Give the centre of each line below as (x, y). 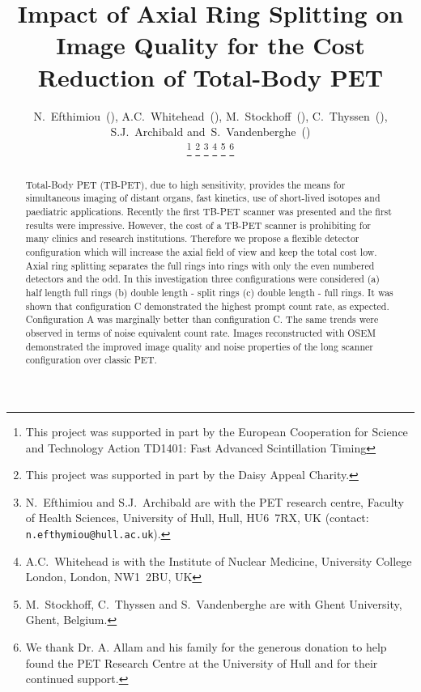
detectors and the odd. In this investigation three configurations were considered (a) (202, 279)
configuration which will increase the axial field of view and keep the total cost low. (201, 252)
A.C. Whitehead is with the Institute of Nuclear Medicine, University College (219, 560)
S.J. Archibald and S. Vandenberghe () (210, 132)
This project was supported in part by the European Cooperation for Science (217, 431)
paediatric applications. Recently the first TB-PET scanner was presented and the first (208, 212)
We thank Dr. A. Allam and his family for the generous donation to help (206, 646)
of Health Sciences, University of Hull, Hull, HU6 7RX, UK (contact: (197, 518)
